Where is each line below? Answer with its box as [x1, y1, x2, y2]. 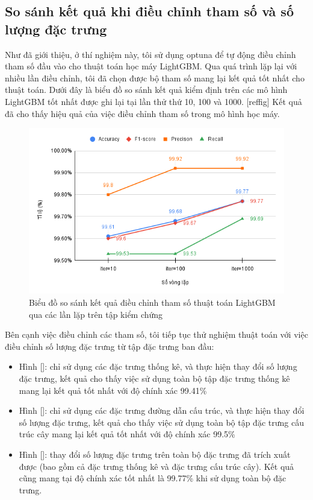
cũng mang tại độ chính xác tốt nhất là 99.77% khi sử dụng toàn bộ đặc [19, 472, 287, 484]
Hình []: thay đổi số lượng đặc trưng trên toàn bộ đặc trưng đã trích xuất [19, 448, 291, 460]
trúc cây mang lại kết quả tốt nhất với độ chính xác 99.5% [19, 428, 235, 440]
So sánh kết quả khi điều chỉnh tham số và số [5, 2, 294, 21]
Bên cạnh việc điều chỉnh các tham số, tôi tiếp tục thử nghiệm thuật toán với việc [5, 328, 308, 341]
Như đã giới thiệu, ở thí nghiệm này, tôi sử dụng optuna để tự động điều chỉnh [5, 48, 296, 60]
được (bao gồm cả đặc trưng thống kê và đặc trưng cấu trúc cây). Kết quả [19, 460, 294, 472]
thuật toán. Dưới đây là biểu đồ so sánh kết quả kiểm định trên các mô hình [5, 83, 288, 96]
